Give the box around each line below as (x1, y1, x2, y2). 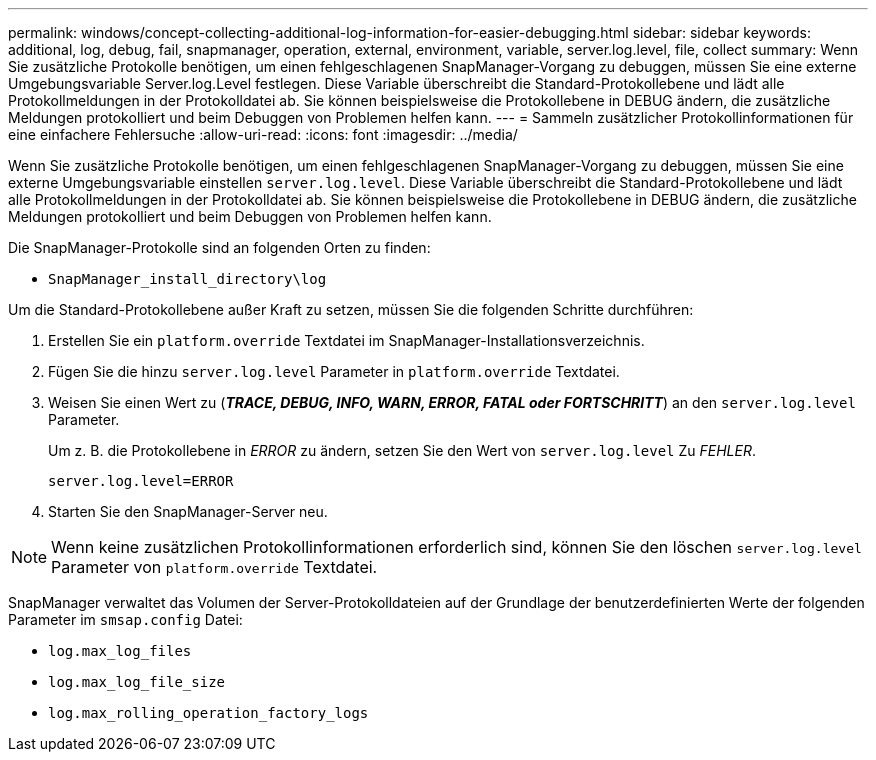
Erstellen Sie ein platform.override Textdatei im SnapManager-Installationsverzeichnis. (48, 332, 645, 349)
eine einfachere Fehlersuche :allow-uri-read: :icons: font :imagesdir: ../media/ (8, 126, 518, 143)
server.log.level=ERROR (48, 473, 234, 489)
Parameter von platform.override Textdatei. (51, 557, 378, 577)
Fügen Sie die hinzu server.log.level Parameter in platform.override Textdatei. (48, 363, 620, 380)
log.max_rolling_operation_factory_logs (48, 705, 369, 721)
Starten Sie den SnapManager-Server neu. (48, 503, 328, 520)
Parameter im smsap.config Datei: (8, 611, 243, 628)
